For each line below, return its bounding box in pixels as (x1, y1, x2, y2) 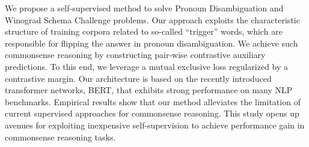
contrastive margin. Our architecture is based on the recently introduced (5, 72, 272, 84)
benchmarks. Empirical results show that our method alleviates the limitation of (5, 95, 301, 108)
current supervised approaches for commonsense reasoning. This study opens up (5, 107, 299, 120)
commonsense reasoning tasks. (5, 130, 116, 143)
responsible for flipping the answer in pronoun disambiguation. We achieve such (5, 36, 298, 49)
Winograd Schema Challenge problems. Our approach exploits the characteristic (5, 13, 300, 26)
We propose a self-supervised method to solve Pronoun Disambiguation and (5, 2, 284, 14)
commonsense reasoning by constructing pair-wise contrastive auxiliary (5, 48, 266, 61)
